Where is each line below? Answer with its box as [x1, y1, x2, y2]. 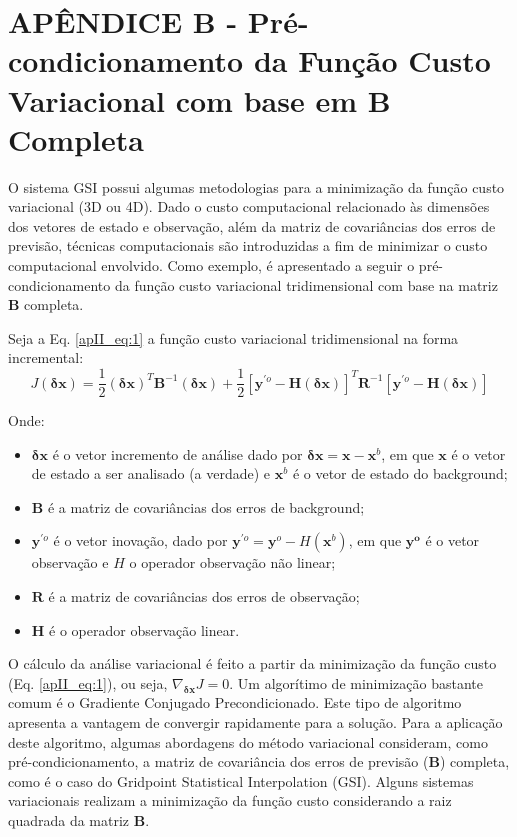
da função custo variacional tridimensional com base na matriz [114, 274, 498, 295]
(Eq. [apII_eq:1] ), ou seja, [8, 672, 168, 693]
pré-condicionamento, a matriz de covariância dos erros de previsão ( [8, 751, 429, 772]
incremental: [8, 347, 84, 368]
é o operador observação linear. [49, 619, 240, 640]
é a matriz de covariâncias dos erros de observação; [48, 586, 360, 607]
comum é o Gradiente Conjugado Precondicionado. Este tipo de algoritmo [8, 692, 462, 713]
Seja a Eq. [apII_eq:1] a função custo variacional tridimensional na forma [8, 327, 459, 348]
